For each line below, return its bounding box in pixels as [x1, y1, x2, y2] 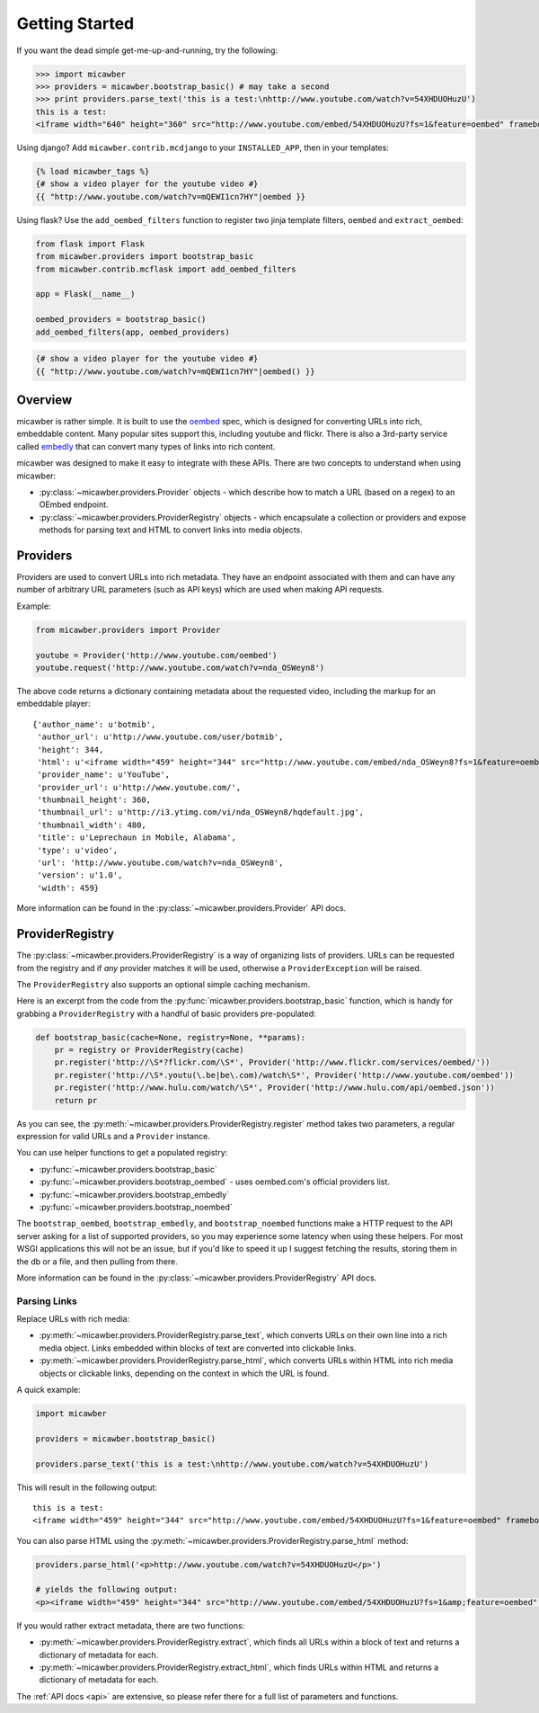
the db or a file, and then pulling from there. [16, 1255, 179, 1267]
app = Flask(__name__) [35, 289, 136, 299]
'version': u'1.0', [37, 870, 123, 880]
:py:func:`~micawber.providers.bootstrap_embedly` [39, 1189, 229, 1200]
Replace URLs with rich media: [16, 1314, 130, 1325]
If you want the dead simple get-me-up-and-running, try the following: [16, 45, 278, 56]
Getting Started [16, 13, 135, 33]
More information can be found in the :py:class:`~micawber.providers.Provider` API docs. [16, 903, 347, 914]
